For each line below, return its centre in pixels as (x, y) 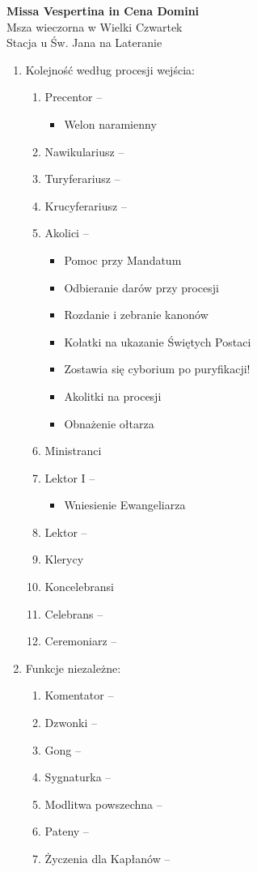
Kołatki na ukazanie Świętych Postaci (158, 341)
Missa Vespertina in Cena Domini (103, 11)
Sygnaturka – (78, 777)
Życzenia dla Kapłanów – (107, 858)
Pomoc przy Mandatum (123, 259)
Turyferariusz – (82, 179)
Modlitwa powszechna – (103, 804)
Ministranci (73, 451)
